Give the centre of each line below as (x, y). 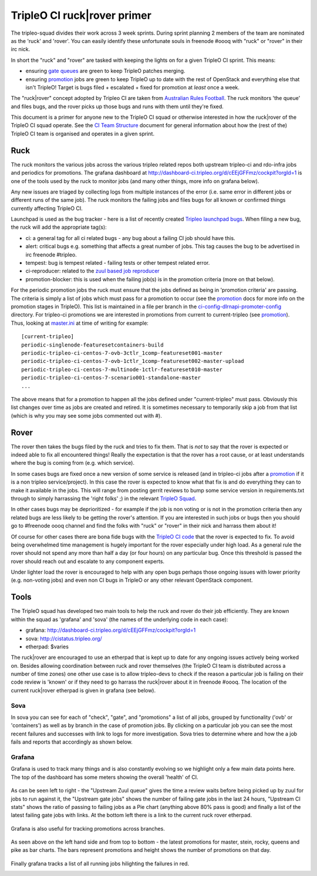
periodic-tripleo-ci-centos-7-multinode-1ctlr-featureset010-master (122, 369)
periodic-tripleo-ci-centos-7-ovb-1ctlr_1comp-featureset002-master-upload (133, 361)
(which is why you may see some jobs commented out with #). (87, 415)
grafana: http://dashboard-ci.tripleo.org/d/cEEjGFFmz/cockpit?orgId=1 (111, 630)
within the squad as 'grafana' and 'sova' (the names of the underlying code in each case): (119, 619)
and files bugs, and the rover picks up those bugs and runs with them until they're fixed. (117, 106)
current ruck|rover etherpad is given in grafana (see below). (83, 690)
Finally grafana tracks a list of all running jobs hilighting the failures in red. (100, 863)
